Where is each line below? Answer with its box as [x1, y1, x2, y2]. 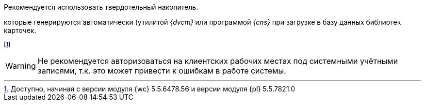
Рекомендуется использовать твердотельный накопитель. [4, 3, 198, 11]
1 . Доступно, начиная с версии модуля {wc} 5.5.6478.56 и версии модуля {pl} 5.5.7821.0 [4, 85, 295, 93]
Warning [5, 61, 36, 71]
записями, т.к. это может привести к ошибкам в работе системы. [37, 66, 286, 75]
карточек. [4, 26, 36, 34]
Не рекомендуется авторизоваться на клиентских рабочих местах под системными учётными [37, 56, 398, 66]
